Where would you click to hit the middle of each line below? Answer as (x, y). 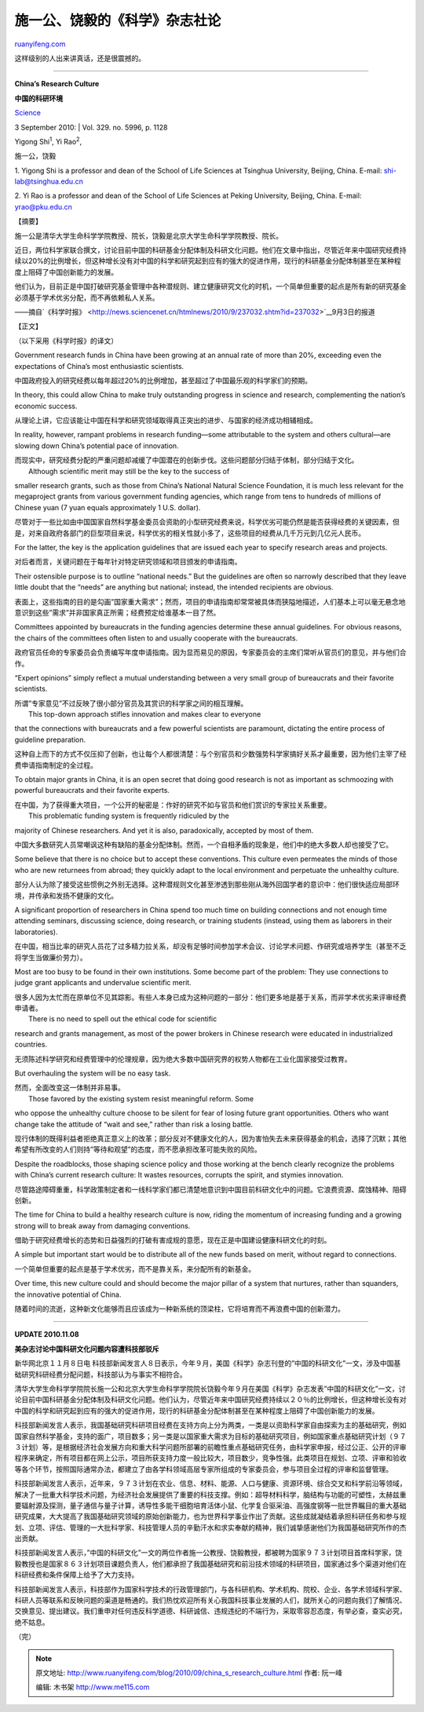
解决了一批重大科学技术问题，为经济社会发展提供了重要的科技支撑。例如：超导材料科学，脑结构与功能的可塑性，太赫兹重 (210, 1495)
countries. (31, 1045)
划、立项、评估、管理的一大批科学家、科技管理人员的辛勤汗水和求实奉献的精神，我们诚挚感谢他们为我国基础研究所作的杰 (210, 1528)
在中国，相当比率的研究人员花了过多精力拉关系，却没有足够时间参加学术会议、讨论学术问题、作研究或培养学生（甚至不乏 (210, 947)
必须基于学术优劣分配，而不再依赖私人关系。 (87, 298)
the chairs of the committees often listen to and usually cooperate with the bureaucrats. (156, 638)
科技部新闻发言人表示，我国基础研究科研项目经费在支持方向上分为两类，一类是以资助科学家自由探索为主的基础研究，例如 (210, 1425)
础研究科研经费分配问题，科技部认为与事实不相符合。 (101, 1374)
